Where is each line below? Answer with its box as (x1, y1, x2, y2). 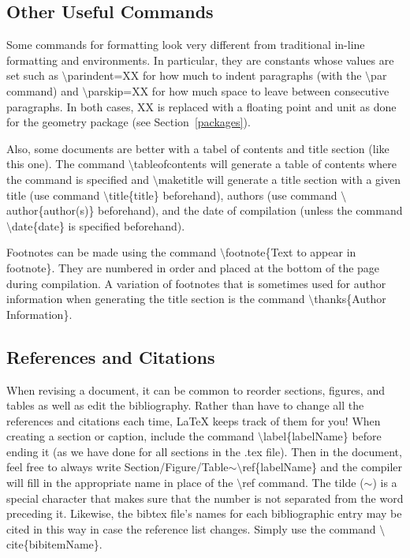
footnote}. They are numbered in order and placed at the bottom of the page (6, 259, 380, 275)
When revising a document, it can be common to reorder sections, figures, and (6, 381, 385, 398)
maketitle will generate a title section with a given (158, 170, 401, 187)
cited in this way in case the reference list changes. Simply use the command (6, 520, 376, 537)
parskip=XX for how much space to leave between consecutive (88, 82, 389, 99)
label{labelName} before (263, 428, 382, 444)
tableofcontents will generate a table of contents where (133, 155, 397, 172)
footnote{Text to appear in (225, 244, 356, 260)
